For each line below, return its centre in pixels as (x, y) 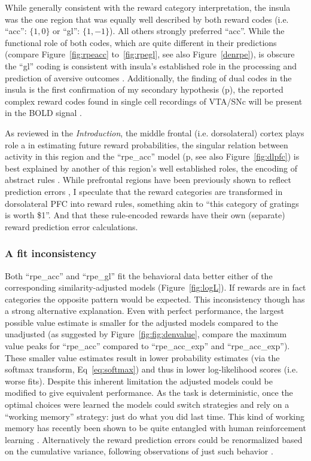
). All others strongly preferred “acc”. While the (197, 31)
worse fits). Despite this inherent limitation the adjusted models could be (139, 381)
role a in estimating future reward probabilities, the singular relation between (147, 144)
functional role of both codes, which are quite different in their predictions (141, 42)
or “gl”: (66, 31)
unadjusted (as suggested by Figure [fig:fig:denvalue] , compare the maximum (146, 334)
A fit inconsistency (51, 253)
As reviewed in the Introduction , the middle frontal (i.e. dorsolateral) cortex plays (155, 132)
